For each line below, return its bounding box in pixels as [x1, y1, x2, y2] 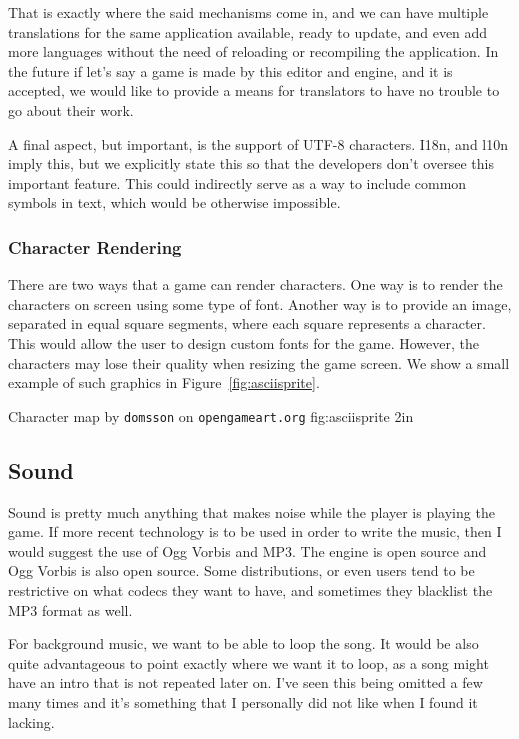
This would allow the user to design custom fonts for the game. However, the [8, 332, 480, 353]
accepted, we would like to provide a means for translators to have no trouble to [8, 80, 500, 101]
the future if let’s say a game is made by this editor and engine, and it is [8, 60, 453, 81]
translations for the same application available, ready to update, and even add [8, 21, 488, 42]
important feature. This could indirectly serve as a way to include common [8, 172, 467, 193]
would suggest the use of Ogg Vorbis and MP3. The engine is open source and [8, 540, 487, 561]
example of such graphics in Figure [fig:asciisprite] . [8, 372, 320, 393]
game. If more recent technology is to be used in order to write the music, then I [8, 521, 502, 542]
